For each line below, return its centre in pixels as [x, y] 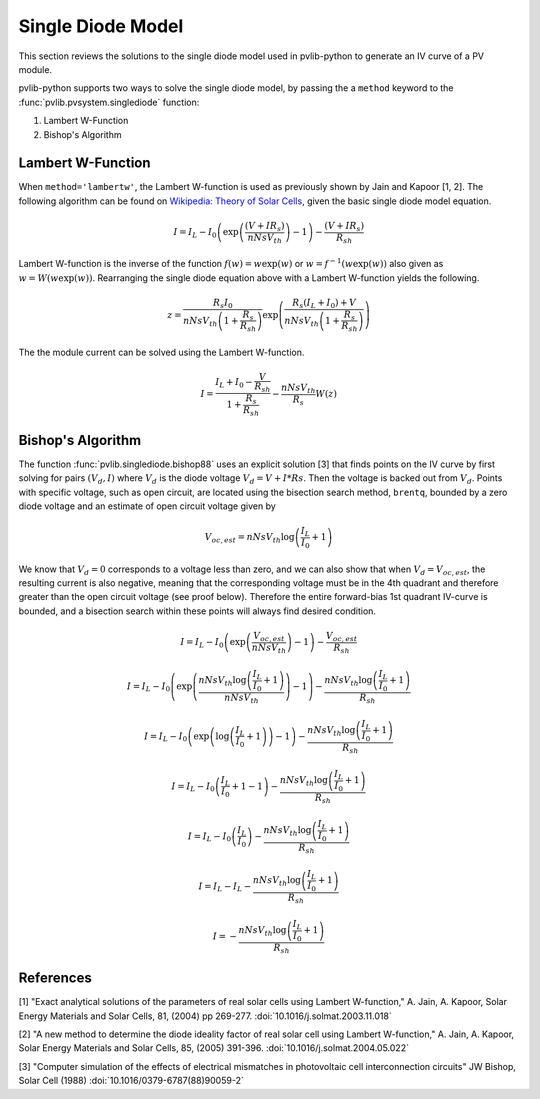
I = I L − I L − [225, 887]
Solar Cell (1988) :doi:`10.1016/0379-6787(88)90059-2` [131, 1081]
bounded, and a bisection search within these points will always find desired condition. [197, 611]
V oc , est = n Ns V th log [249, 538]
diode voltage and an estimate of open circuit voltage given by [147, 506]
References [55, 978]
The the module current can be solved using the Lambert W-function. [161, 352]
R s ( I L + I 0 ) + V [324, 303]
